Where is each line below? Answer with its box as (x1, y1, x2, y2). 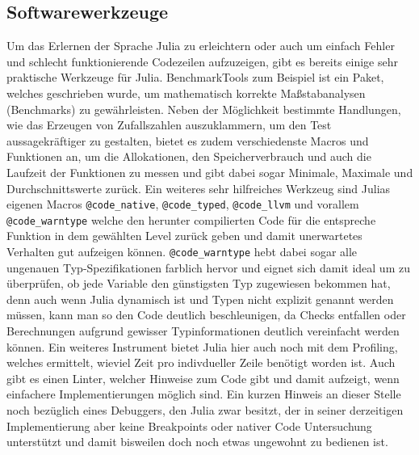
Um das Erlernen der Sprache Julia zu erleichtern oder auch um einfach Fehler (6, 37, 395, 54)
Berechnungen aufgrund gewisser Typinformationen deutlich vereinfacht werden (6, 322, 400, 339)
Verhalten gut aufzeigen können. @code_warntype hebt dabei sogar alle (6, 243, 358, 260)
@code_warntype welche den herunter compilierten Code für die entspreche (6, 211, 376, 228)
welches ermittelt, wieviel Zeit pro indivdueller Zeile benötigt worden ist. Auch (6, 354, 396, 371)
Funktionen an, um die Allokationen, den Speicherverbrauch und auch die (6, 148, 371, 165)
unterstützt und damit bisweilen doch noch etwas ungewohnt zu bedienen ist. (6, 433, 388, 450)
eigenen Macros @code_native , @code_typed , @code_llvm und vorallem (6, 196, 359, 213)
